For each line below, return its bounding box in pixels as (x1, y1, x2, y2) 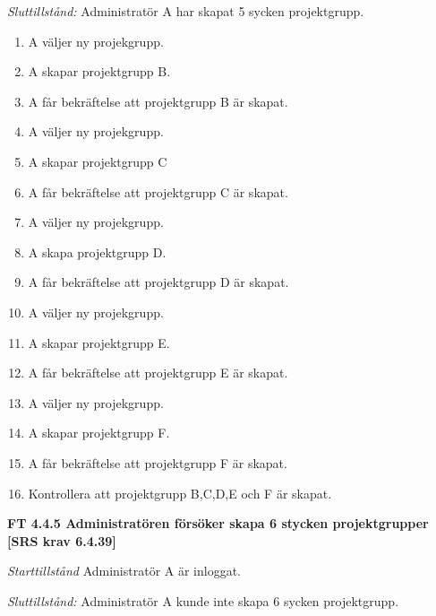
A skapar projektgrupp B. (28, 62, 171, 81)
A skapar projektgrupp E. (28, 333, 170, 351)
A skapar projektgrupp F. (28, 423, 170, 442)
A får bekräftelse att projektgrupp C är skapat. (28, 182, 288, 201)
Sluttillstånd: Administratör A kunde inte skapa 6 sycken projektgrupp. (7, 591, 399, 610)
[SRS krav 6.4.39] (7, 531, 116, 550)
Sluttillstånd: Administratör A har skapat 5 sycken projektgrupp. (7, 2, 364, 20)
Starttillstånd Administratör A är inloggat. (7, 561, 242, 580)
